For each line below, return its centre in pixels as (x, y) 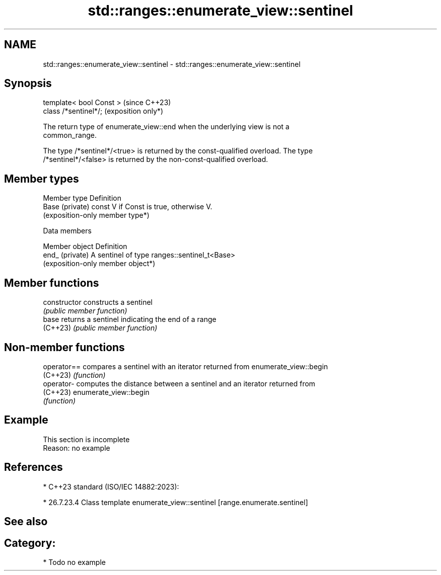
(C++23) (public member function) (100, 328)
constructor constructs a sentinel (98, 302)
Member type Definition (82, 198)
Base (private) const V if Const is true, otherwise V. (128, 207)
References (33, 467)
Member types (42, 179)
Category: (30, 543)
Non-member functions (64, 347)
